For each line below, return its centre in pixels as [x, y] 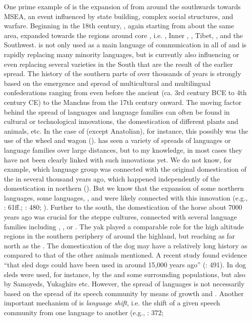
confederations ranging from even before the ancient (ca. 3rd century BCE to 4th [125, 92]
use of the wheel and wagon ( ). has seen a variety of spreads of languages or [117, 140]
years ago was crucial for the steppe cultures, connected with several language [120, 217]
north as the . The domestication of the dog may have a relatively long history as [126, 245]
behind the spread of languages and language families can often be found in [117, 111]
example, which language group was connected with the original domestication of [125, 169]
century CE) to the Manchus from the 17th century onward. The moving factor [123, 102]
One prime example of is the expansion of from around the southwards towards [122, 6]
